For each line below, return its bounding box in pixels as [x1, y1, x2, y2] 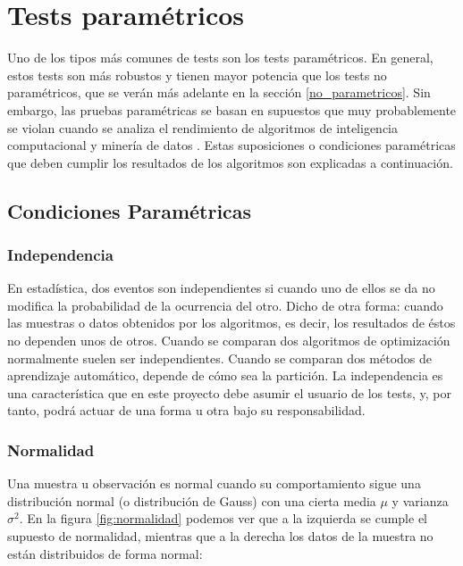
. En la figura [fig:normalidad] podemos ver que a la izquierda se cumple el [19, 509, 427, 528]
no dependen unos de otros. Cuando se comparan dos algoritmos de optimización [7, 331, 450, 350]
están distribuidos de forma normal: [7, 544, 203, 562]
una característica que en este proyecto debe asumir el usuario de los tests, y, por [7, 383, 451, 402]
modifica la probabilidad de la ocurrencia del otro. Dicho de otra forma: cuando [7, 295, 443, 314]
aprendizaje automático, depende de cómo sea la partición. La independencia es [7, 366, 443, 385]
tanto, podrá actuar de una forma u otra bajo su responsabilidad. [7, 401, 366, 420]
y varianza [391, 491, 449, 510]
